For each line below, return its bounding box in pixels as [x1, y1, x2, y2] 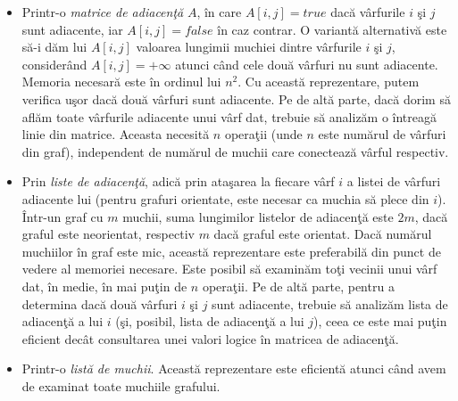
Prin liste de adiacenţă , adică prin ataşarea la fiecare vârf [21, 172, 335, 191]
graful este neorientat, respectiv [21, 225, 195, 243]
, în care [196, 3, 242, 20]
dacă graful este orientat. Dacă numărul [213, 225, 432, 243]
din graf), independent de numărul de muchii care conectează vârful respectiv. [21, 142, 449, 160]
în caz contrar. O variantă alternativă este [217, 20, 447, 38]
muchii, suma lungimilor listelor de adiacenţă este [122, 207, 394, 225]
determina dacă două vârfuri [21, 294, 178, 313]
